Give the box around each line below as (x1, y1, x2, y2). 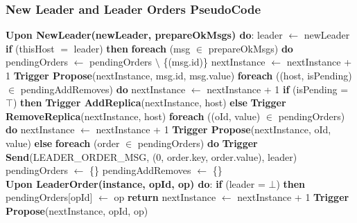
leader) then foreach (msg (73, 41, 191, 55)
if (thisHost (6, 41, 55, 55)
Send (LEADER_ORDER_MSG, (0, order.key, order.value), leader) (6, 149, 297, 164)
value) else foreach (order (6, 135, 120, 150)
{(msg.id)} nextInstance (163, 55, 265, 69)
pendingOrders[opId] (6, 190, 93, 204)
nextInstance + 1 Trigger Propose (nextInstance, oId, (96, 122, 331, 137)
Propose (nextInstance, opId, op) (6, 203, 148, 217)
